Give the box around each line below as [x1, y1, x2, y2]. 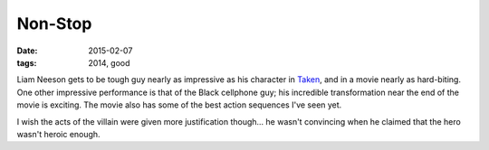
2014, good [88, 57, 130, 68]
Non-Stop [16, 14, 92, 33]
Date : [16, 45, 38, 56]
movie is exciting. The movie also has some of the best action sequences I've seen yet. [16, 99, 342, 110]
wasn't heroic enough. [16, 128, 101, 139]
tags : [16, 57, 37, 68]
